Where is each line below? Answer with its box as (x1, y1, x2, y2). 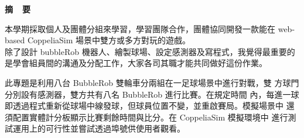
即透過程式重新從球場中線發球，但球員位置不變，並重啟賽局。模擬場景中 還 (5, 99, 295, 112)
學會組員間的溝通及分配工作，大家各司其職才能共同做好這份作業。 (12, 57, 267, 69)
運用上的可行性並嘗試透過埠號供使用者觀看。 (12, 122, 185, 134)
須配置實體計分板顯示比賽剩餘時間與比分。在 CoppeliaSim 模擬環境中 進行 (5, 111, 288, 123)
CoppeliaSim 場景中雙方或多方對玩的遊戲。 (27, 34, 191, 46)
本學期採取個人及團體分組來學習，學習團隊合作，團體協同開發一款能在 (5, 22, 275, 34)
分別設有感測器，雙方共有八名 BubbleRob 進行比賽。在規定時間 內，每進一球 (5, 88, 299, 100)
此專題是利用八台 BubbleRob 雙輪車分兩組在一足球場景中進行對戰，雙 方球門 (5, 76, 299, 88)
